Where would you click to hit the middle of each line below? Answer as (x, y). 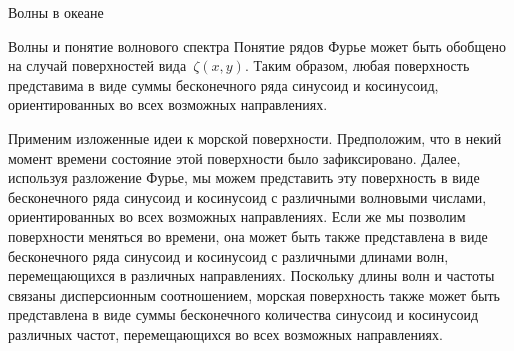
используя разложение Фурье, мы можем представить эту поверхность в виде (244, 177)
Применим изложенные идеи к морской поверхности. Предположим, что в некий (255, 137)
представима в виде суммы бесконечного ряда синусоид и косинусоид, (223, 84)
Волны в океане (56, 12)
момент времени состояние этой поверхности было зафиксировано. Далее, (234, 157)
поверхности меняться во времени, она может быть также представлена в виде (248, 235)
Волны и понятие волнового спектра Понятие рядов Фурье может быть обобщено (257, 45)
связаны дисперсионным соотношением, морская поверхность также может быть (254, 294)
